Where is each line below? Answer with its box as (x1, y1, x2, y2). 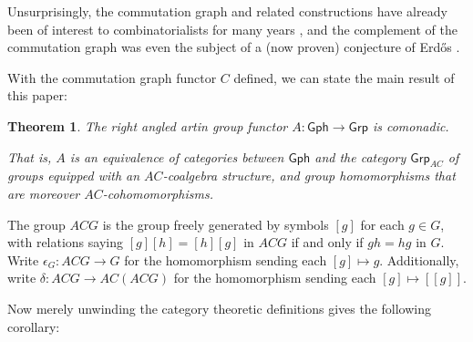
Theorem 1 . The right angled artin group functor (7, 116, 288, 135)
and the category (314, 147, 406, 166)
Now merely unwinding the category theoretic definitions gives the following (7, 298, 431, 317)
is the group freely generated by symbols (102, 214, 329, 233)
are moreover (7, 183, 80, 202)
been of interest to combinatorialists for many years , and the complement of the (7, 19, 458, 38)
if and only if (291, 233, 364, 252)
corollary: (7, 316, 60, 336)
